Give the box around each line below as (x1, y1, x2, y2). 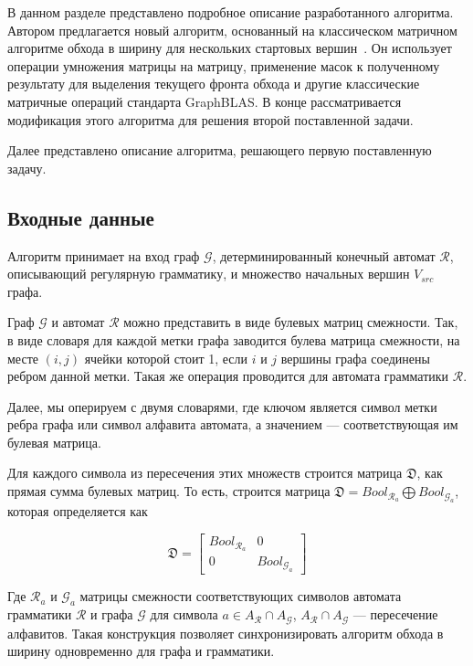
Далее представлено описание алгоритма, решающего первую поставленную (7, 141, 432, 160)
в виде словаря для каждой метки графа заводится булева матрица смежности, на (7, 330, 460, 349)
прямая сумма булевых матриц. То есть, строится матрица (7, 481, 331, 501)
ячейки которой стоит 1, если (84, 348, 247, 367)
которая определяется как (7, 502, 148, 521)
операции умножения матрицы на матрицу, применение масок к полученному (7, 56, 440, 75)
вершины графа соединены (280, 348, 430, 367)
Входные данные (7, 203, 154, 231)
